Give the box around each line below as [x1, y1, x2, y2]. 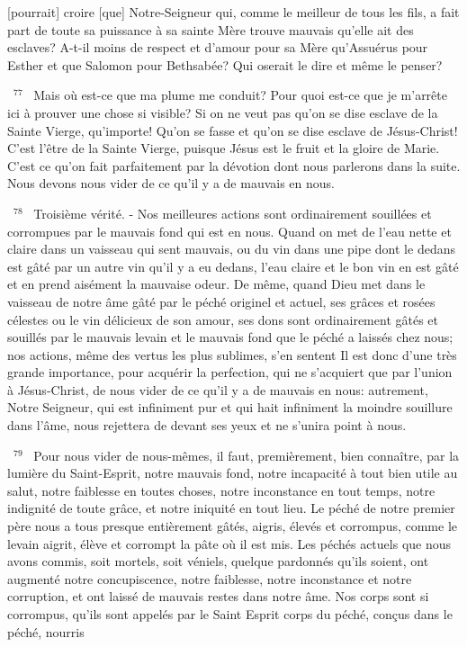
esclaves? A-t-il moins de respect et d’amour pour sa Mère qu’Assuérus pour [7, 38, 428, 57]
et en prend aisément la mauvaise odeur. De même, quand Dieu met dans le [7, 274, 426, 293]
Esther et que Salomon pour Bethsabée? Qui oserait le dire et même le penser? [7, 55, 443, 74]
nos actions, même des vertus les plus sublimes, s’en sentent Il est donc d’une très [7, 345, 457, 364]
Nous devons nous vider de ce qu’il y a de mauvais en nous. [7, 174, 336, 193]
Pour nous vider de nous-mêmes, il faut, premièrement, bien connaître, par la [33, 445, 460, 464]
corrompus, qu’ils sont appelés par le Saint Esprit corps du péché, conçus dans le [7, 605, 453, 623]
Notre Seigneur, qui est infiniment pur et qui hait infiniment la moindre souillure [7, 398, 453, 417]
